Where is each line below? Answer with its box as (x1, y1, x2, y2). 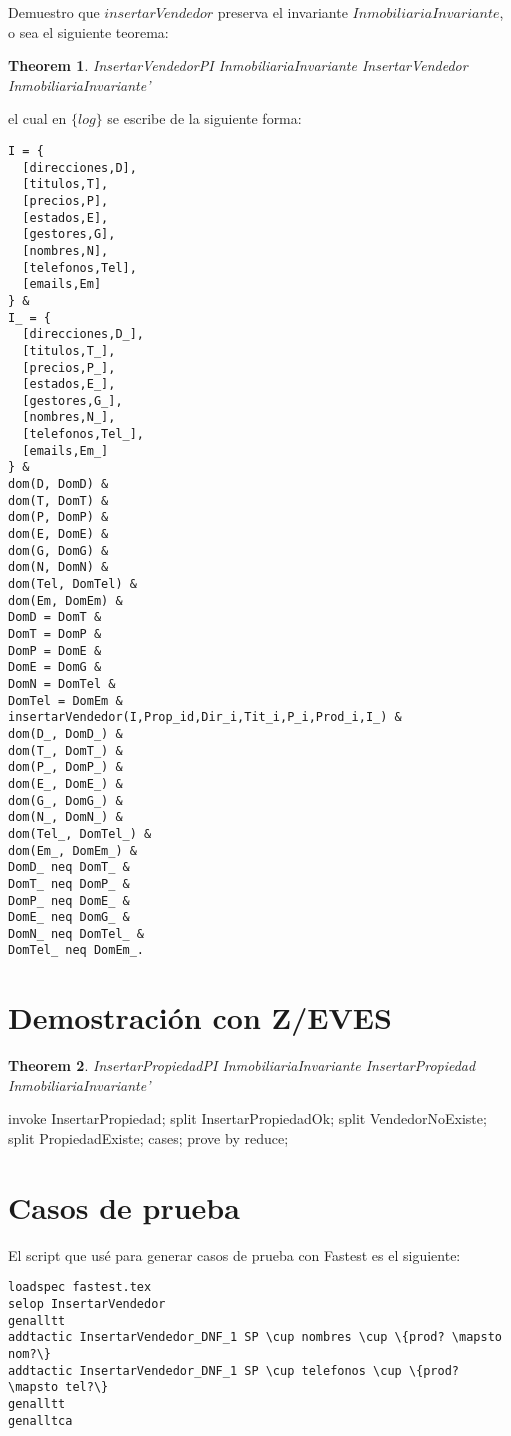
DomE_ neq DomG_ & (8, 910, 130, 925)
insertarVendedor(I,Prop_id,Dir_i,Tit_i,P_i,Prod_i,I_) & (8, 710, 402, 725)
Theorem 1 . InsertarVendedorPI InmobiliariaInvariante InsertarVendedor (8, 55, 468, 76)
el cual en (8, 108, 67, 129)
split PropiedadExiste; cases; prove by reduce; (8, 1128, 289, 1149)
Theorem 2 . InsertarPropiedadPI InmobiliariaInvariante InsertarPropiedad (8, 1055, 476, 1076)
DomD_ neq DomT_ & (8, 860, 130, 875)
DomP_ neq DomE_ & (8, 893, 130, 908)
